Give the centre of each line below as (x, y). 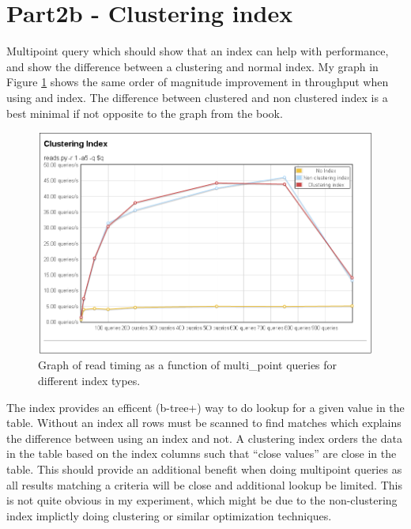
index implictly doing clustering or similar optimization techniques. (169, 515)
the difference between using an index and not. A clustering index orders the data (204, 438)
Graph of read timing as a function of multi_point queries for (188, 365)
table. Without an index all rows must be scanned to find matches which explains (204, 423)
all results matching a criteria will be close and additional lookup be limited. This (204, 484)
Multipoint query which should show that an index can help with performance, (198, 51)
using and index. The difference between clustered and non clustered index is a (197, 97)
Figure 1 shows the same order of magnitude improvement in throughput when (198, 82)
